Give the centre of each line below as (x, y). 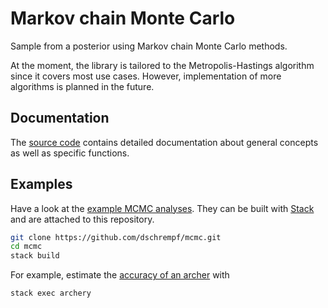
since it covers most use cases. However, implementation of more (146, 76)
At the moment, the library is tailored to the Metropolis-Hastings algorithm (162, 65)
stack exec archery (51, 293)
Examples (41, 184)
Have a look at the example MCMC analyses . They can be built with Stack (162, 208)
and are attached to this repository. (82, 219)
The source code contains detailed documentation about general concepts (164, 142)
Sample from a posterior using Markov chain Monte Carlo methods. (149, 46)
